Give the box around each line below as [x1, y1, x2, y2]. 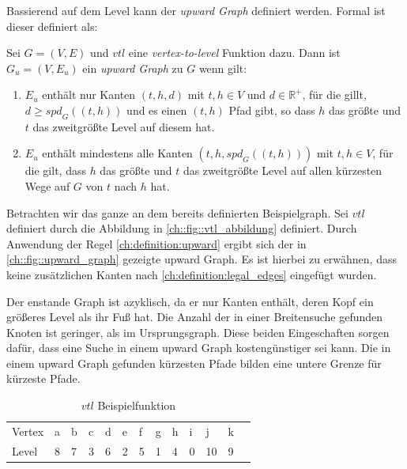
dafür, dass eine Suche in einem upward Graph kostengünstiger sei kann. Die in [6, 339, 391, 356]
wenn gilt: [198, 59, 247, 76]
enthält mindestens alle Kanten [42, 145, 193, 161]
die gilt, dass [24, 162, 86, 179]
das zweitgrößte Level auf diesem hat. [32, 118, 215, 134]
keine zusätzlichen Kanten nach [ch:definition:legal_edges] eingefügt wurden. [6, 266, 377, 282]
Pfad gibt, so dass [228, 101, 315, 118]
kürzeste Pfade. [6, 370, 81, 387]
